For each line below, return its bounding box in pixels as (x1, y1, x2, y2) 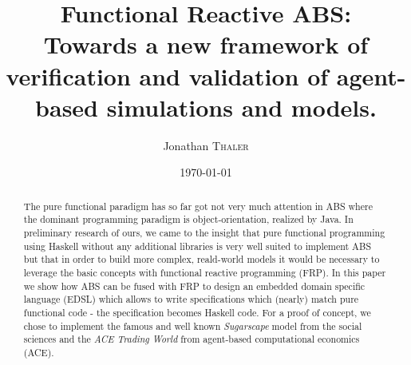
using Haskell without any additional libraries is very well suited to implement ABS (23, 239, 372, 252)
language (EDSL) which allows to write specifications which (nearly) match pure (23, 292, 359, 306)
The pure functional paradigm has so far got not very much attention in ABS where (23, 199, 373, 212)
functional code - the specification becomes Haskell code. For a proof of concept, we (23, 305, 371, 319)
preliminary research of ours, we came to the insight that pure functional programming (23, 225, 385, 239)
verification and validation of (6, 59, 329, 92)
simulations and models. (106, 90, 377, 123)
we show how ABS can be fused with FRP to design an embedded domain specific (23, 279, 366, 292)
